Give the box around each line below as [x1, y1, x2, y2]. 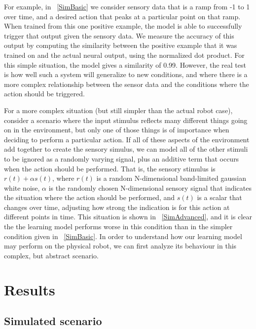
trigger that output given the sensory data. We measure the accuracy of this [4, 30, 234, 41]
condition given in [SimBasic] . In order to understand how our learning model [4, 231, 242, 241]
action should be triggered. [4, 88, 85, 99]
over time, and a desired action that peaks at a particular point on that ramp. [4, 11, 241, 21]
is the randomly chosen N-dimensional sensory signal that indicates [48, 182, 252, 193]
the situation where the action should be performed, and [4, 192, 175, 203]
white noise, [4, 182, 40, 193]
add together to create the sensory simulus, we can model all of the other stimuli [4, 144, 248, 154]
